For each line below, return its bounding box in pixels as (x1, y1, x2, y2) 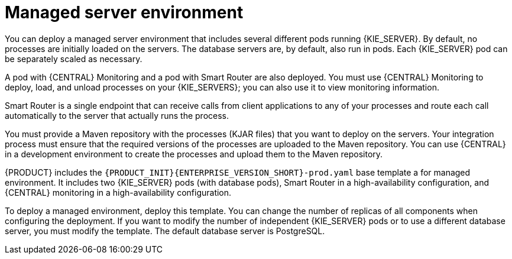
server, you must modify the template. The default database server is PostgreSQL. (5, 225, 325, 236)
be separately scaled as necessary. (5, 53, 142, 64)
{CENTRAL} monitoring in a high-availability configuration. (5, 187, 232, 198)
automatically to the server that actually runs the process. (5, 110, 229, 121)
